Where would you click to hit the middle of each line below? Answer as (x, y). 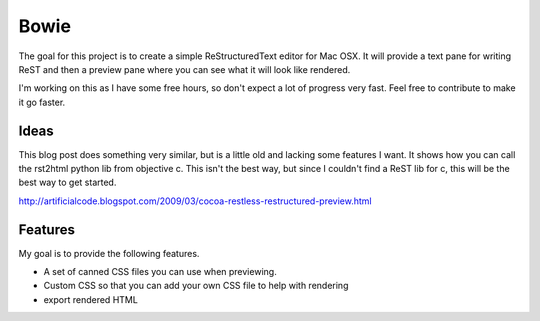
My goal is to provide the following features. (109, 253)
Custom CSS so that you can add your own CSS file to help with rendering (196, 286)
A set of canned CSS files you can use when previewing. (160, 272)
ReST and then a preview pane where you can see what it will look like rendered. (184, 69)
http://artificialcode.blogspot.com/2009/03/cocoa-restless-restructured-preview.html (195, 201)
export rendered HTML (91, 299)
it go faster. (42, 102)
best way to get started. (67, 182)
